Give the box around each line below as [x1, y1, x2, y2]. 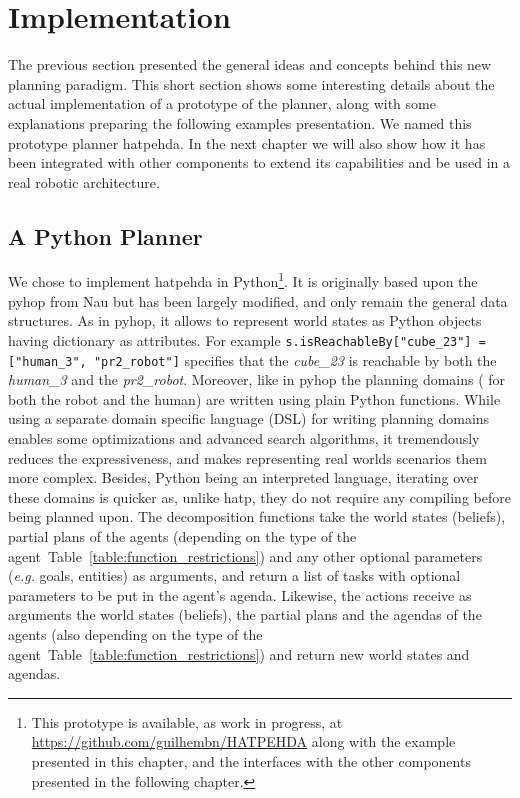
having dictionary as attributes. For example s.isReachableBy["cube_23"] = [8, 329, 486, 350]
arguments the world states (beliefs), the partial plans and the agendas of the [8, 604, 482, 625]
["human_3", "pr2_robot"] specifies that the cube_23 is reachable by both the [8, 349, 497, 370]
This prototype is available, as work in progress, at [31, 711, 343, 732]
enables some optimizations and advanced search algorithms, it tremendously [8, 428, 480, 449]
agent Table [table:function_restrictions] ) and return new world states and [8, 643, 470, 664]
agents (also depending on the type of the [8, 623, 263, 644]
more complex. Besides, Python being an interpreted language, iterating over [8, 467, 479, 488]
